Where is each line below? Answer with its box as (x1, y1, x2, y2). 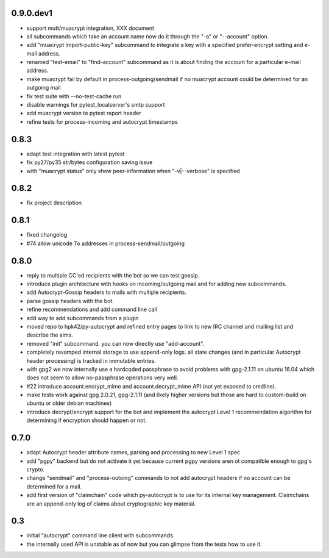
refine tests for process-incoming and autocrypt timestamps (26, 118, 178, 125)
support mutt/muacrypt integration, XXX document (26, 24, 155, 32)
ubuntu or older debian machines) (26, 399, 112, 407)
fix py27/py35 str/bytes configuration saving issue (26, 159, 153, 166)
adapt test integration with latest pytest (26, 150, 125, 157)
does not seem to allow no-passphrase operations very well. (26, 374, 179, 381)
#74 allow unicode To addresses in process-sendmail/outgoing (26, 240, 185, 247)
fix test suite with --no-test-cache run (26, 92, 122, 100)
